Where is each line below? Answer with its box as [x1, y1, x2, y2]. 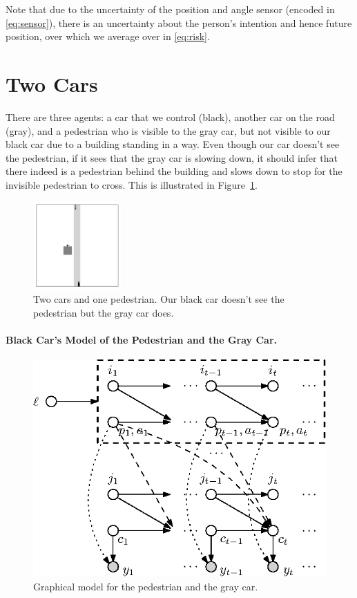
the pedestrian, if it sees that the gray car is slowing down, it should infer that [6, 150, 338, 165]
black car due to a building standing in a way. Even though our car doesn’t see [6, 137, 340, 151]
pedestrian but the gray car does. [33, 305, 174, 319]
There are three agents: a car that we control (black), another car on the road [6, 109, 335, 124]
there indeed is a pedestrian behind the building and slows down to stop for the [6, 164, 342, 178]
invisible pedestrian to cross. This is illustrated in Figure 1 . [6, 177, 258, 191]
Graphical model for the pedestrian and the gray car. [33, 579, 258, 593]
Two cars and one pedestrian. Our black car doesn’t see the [33, 292, 284, 306]
